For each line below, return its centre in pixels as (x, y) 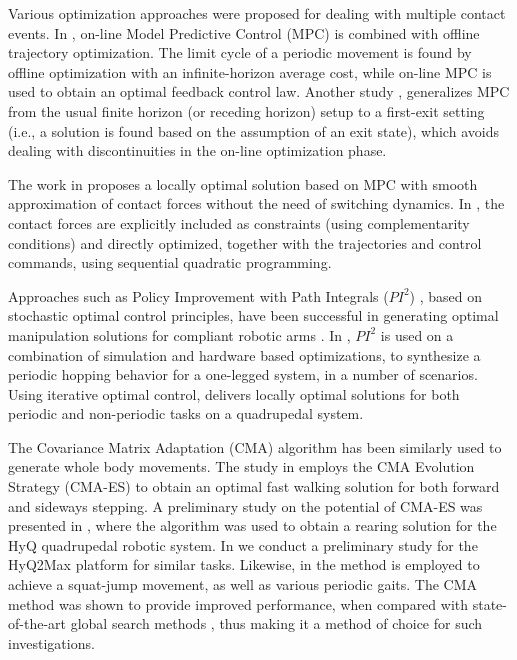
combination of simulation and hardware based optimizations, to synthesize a (244, 354)
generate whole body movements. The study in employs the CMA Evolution (241, 466)
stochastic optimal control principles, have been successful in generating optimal (253, 315)
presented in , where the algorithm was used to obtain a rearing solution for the (252, 525)
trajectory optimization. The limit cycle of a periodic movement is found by (240, 52)
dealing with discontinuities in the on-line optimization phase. (197, 150)
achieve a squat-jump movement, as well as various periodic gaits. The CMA (243, 584)
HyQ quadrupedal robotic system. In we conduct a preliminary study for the (243, 544)
